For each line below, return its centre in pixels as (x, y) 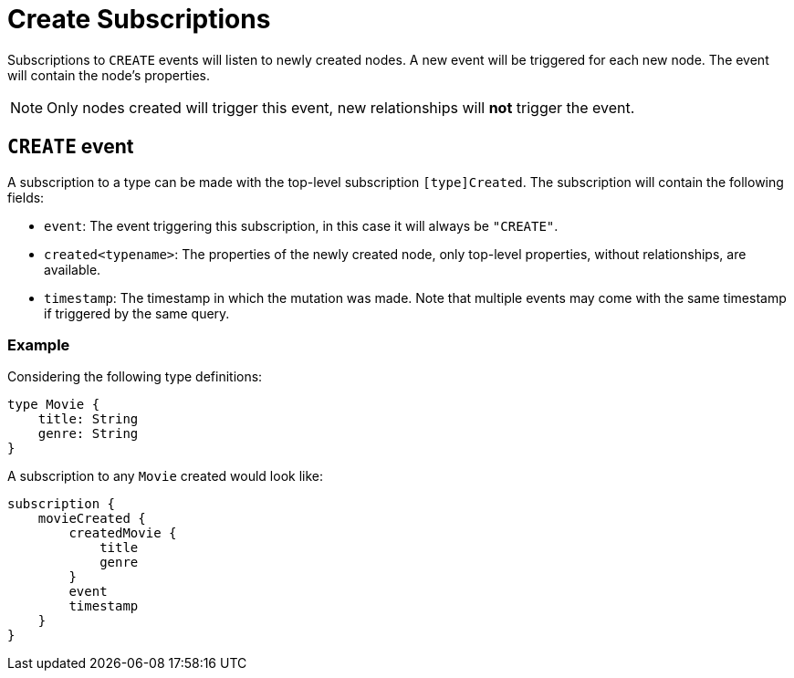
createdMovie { (123, 533)
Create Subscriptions (139, 19)
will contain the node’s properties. (109, 75)
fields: (26, 197)
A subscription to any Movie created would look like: (166, 476)
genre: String (88, 434)
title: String (88, 419)
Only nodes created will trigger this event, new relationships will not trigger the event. (341, 107)
